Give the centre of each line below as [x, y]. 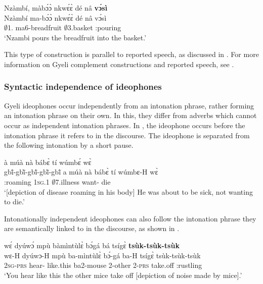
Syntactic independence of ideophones [83, 87]
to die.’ [14, 202]
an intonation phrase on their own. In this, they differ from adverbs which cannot [130, 115]
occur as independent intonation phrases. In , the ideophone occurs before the [125, 125]
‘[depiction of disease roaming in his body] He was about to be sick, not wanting [128, 191]
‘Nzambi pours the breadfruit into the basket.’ [75, 37]
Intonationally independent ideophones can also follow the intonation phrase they [130, 218]
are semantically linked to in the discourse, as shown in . [92, 228]
